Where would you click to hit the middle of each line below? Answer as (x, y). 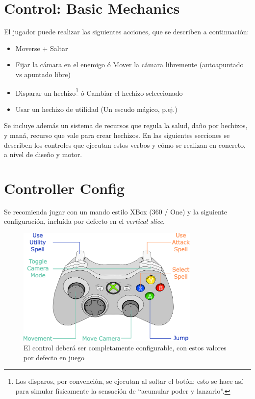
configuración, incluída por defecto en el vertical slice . (84, 221)
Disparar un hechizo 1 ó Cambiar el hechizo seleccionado (99, 92)
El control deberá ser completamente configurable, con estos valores (125, 348)
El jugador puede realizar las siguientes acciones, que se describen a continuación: (127, 32)
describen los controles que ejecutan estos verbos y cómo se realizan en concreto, (125, 145)
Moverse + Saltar (42, 48)
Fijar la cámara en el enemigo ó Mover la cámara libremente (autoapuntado (129, 65)
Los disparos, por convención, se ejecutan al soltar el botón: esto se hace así (129, 381)
